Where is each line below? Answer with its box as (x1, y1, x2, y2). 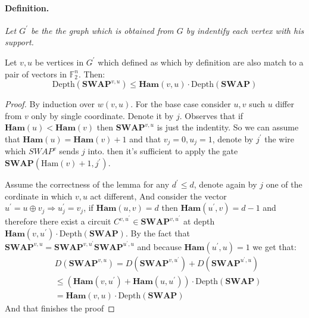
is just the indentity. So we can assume (157, 121, 299, 133)
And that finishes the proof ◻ (5, 301, 115, 314)
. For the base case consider (130, 98, 231, 110)
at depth (183, 215, 215, 227)
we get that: (252, 240, 296, 252)
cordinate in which (5, 189, 73, 202)
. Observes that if (179, 109, 244, 121)
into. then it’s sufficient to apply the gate (88, 145, 238, 157)
